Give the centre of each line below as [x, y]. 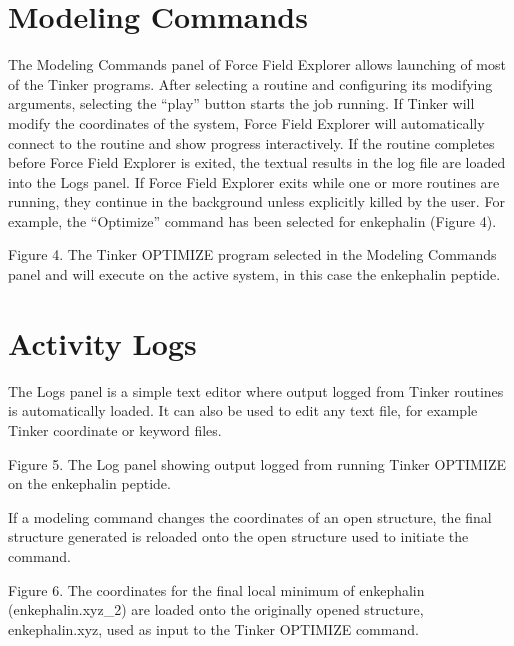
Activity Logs [102, 342]
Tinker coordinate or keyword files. [115, 429]
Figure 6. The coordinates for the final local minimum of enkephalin [216, 589]
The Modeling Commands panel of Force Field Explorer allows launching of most [257, 64]
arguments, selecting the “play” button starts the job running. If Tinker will [241, 103]
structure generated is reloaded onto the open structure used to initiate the [238, 536]
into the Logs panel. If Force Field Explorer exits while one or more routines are [254, 181]
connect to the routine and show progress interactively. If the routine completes [251, 142]
